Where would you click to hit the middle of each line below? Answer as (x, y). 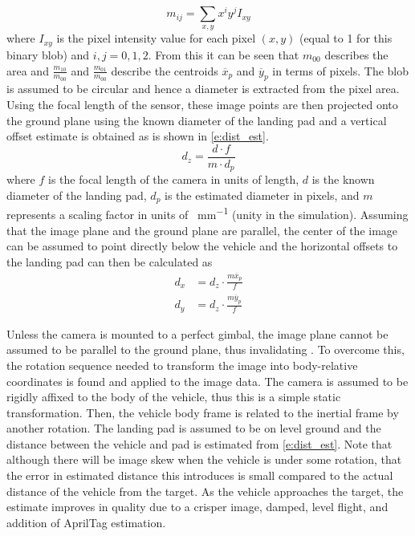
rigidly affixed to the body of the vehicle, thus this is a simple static (174, 397)
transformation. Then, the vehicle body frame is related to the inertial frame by (203, 412)
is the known (343, 179)
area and (28, 70)
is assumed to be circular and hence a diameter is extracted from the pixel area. (203, 89)
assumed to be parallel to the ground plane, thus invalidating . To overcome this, (205, 349)
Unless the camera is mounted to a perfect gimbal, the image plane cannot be (197, 333)
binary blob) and (48, 54)
